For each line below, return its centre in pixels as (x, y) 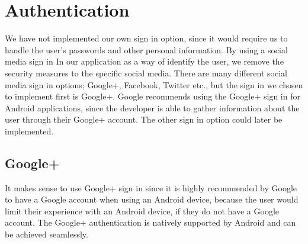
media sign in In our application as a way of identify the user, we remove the (144, 61)
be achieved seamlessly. (46, 234)
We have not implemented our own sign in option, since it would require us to (146, 38)
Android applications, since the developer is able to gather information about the (152, 107)
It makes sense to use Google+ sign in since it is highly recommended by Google (151, 187)
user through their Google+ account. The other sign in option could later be (144, 119)
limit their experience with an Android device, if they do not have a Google (142, 211)
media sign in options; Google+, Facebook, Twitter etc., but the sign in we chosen (154, 84)
